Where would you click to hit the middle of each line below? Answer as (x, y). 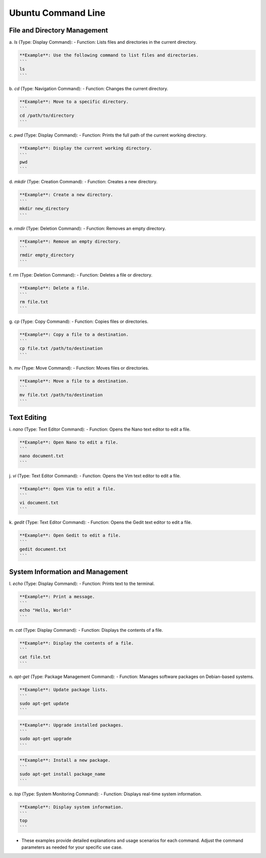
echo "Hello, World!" (46, 610)
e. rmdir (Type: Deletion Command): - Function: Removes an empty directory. (87, 228)
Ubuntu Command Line (57, 13)
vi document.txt (39, 502)
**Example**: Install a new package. (65, 760)
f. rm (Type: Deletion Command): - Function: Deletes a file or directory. (81, 275)
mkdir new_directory (44, 209)
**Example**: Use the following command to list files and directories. (109, 55)
